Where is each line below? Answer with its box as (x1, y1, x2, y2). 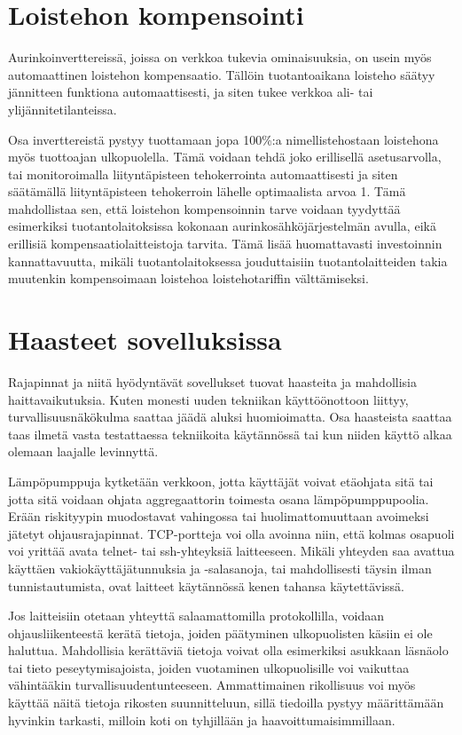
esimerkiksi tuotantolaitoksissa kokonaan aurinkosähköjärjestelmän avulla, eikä (8, 217, 436, 235)
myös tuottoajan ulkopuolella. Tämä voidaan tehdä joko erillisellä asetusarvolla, (8, 147, 442, 166)
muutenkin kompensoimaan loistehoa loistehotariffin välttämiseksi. (8, 269, 369, 288)
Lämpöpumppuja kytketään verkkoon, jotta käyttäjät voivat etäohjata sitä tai (8, 471, 434, 490)
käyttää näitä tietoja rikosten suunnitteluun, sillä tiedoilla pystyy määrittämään (8, 693, 444, 712)
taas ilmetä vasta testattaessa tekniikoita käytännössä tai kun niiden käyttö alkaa (8, 424, 452, 443)
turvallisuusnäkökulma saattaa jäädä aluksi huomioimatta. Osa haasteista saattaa (8, 407, 452, 426)
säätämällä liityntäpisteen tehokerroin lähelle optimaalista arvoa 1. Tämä (8, 182, 406, 201)
